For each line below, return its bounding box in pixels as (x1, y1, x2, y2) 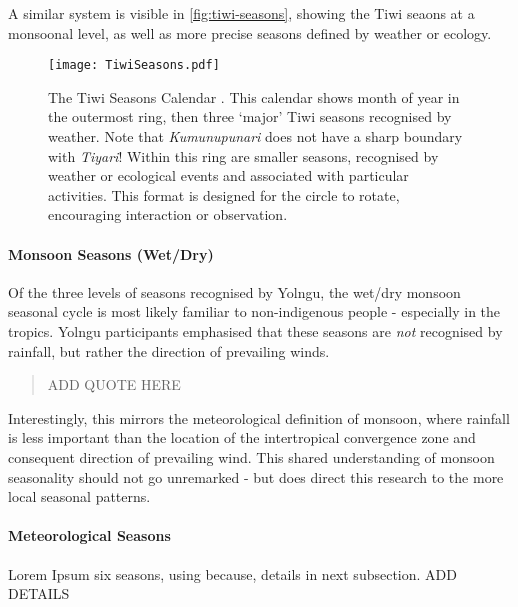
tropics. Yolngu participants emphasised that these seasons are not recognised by (8, 320, 503, 341)
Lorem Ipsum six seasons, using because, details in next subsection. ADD (8, 563, 457, 584)
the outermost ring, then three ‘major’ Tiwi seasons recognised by (48, 106, 452, 127)
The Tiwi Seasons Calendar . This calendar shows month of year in (48, 86, 460, 107)
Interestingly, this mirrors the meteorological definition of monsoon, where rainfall (8, 407, 510, 428)
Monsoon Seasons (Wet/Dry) (8, 243, 214, 264)
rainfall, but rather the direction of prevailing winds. (8, 340, 330, 361)
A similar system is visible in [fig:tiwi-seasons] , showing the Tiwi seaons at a (8, 3, 475, 23)
